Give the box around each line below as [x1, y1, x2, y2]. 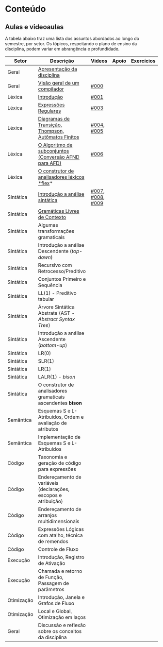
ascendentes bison [38, 400, 82, 406]
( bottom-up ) [38, 342, 67, 348]
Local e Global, [38, 608, 72, 614]
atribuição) [38, 498, 63, 505]
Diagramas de [38, 116, 70, 122]
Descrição [50, 57, 74, 64]
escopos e [38, 492, 62, 498]
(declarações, [38, 486, 70, 493]
